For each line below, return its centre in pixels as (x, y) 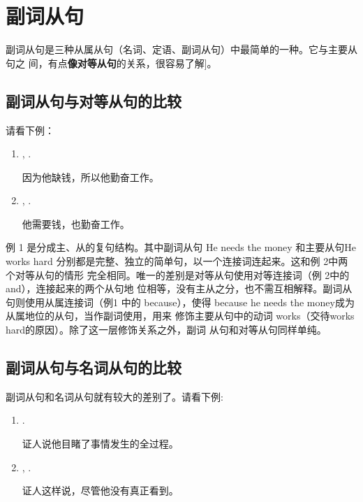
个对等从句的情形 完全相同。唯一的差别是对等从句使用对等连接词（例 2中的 (178, 274)
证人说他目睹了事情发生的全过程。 (100, 444)
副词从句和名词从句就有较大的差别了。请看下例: (114, 396)
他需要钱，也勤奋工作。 (76, 223)
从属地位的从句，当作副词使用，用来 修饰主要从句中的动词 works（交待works (180, 316)
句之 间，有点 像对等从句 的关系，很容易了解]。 (111, 63)
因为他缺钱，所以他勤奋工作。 (90, 177)
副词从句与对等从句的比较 (94, 100)
